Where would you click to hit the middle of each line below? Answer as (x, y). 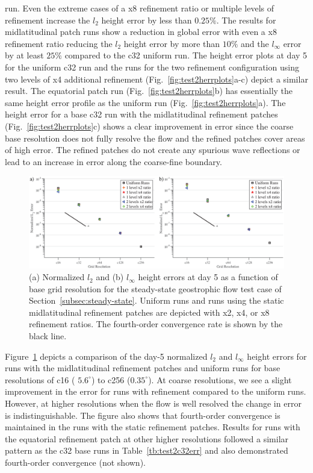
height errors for (277, 356)
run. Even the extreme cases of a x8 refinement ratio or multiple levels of (140, 8)
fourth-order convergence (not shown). (75, 462)
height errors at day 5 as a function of (208, 277)
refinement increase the (48, 20)
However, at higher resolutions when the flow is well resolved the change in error (153, 403)
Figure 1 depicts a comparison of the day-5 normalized (106, 356)
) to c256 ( (111, 379)
